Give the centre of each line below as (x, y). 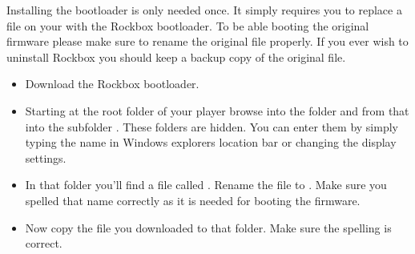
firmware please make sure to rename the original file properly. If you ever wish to (207, 41)
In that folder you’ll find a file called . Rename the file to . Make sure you (206, 185)
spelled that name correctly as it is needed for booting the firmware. (193, 200)
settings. (46, 157)
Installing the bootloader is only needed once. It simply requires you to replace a (204, 10)
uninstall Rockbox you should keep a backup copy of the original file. (176, 56)
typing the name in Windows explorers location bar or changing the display (211, 142)
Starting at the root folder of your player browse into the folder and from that (217, 110)
